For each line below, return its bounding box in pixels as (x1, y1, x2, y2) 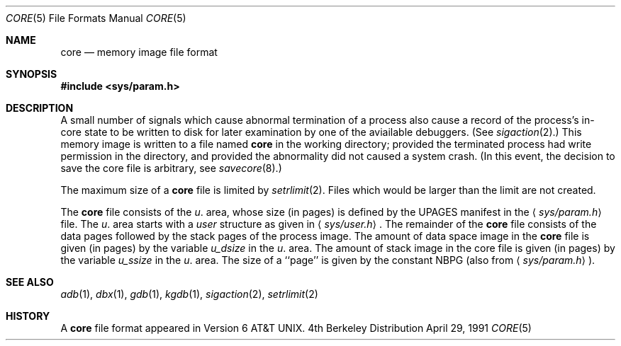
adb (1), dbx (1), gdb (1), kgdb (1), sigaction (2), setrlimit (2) (60, 288, 318, 300)
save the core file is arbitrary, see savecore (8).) (60, 162, 282, 174)
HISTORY (6, 310, 50, 322)
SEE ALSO (6, 276, 54, 288)
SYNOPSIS (6, 68, 57, 80)
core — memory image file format (60, 46, 218, 58)
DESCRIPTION (6, 102, 74, 114)
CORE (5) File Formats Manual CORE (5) (6, 12, 186, 24)
